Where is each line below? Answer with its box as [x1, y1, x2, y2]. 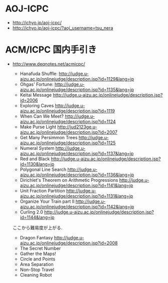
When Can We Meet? [20, 113, 64, 119]
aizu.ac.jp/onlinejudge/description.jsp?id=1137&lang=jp [20, 150, 134, 156]
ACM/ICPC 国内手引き [5, 44, 97, 56]
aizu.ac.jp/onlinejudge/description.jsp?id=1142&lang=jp [20, 203, 134, 209]
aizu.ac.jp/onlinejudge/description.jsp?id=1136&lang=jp [20, 171, 134, 178]
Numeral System [20, 145, 55, 151]
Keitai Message [20, 92, 52, 98]
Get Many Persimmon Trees [20, 134, 78, 140]
